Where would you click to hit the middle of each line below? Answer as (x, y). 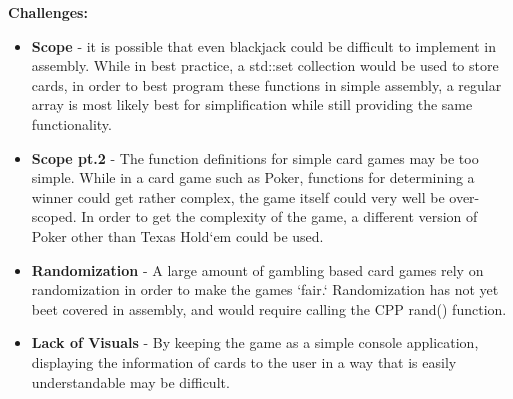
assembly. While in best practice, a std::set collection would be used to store (265, 65)
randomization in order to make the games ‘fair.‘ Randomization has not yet (265, 289)
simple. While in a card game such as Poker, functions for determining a (253, 177)
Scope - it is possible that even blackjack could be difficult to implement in (264, 45)
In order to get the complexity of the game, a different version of (279, 216)
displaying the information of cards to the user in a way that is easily (244, 361)
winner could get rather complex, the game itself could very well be (238, 196)
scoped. (54, 216)
